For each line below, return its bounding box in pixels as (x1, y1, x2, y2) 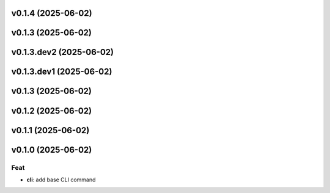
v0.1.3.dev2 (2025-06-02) (11, 47, 114, 57)
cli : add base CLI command (26, 176, 96, 183)
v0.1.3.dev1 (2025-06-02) (11, 67, 112, 77)
